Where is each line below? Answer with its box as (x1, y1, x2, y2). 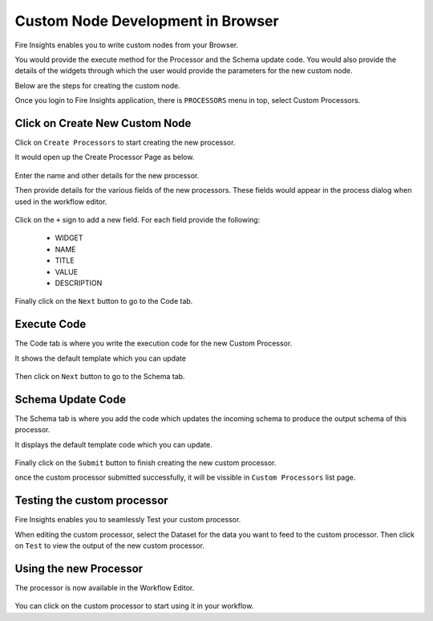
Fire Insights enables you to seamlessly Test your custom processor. (14, 515, 241, 525)
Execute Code (14, 317, 87, 331)
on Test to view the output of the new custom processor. (14, 541, 204, 550)
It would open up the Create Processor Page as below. (14, 153, 195, 162)
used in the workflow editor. (14, 197, 107, 206)
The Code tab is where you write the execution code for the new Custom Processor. (14, 338, 293, 349)
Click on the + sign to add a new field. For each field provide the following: (14, 214, 261, 224)
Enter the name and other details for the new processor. (14, 170, 200, 180)
